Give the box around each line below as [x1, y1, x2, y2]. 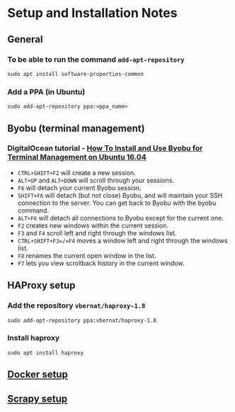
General [7, 33, 44, 45]
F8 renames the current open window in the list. [17, 251, 156, 260]
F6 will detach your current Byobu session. [17, 183, 142, 192]
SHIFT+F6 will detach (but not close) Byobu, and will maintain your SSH [17, 191, 223, 199]
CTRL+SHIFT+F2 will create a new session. [17, 168, 136, 177]
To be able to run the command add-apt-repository [7, 55, 185, 65]
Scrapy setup [7, 392, 68, 405]
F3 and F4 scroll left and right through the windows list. [17, 228, 177, 237]
